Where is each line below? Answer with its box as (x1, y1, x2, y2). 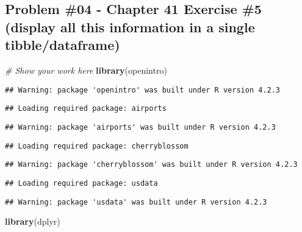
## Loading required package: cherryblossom (5, 141, 189, 150)
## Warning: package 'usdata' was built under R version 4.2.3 (5, 197, 267, 206)
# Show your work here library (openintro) (5, 63, 167, 76)
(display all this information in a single (5, 17, 255, 36)
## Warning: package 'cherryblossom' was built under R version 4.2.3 (5, 160, 298, 169)
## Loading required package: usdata (5, 178, 158, 188)
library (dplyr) (5, 215, 60, 228)
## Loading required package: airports (5, 104, 167, 113)
